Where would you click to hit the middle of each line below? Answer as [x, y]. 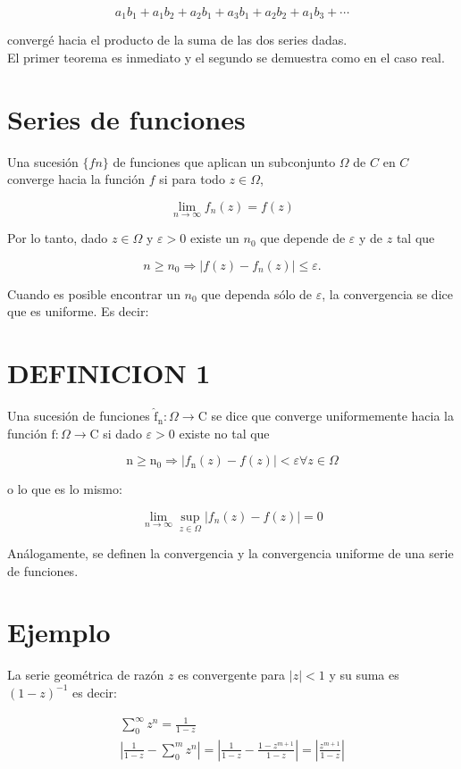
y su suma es [364, 675]
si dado [122, 433]
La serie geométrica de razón [86, 675]
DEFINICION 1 [109, 373]
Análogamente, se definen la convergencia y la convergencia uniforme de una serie [230, 553]
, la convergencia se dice [387, 293]
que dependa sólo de [257, 293]
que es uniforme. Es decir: [78, 311]
